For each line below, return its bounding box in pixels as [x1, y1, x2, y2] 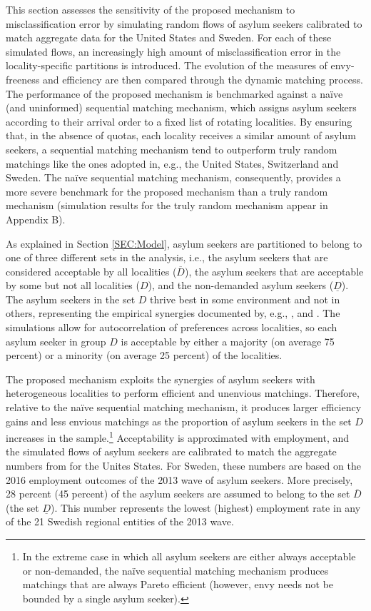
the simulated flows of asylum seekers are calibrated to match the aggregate [6, 444, 337, 459]
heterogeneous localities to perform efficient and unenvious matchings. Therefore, [6, 385, 360, 400]
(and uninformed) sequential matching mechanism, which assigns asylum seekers [6, 100, 357, 115]
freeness [6, 71, 40, 86]
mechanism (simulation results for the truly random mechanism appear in [6, 198, 328, 213]
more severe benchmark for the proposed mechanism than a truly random [6, 183, 328, 198]
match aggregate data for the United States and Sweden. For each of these [6, 30, 332, 45]
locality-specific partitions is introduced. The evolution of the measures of [6, 58, 327, 73]
